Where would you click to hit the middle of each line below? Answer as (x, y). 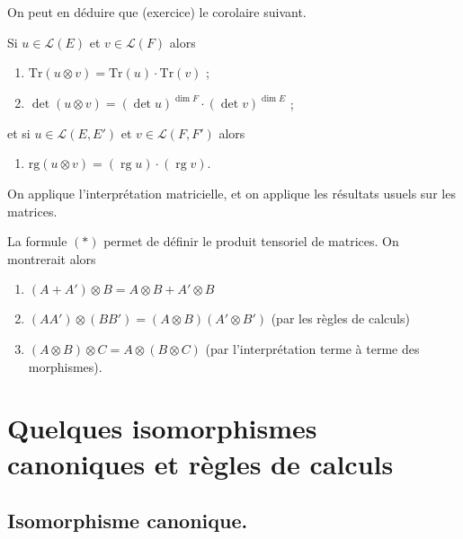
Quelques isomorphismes (162, 428)
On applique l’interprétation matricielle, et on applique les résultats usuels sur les (231, 194)
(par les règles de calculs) (340, 318)
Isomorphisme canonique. (128, 521)
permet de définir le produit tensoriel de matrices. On (251, 241)
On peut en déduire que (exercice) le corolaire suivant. (157, 12)
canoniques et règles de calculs (200, 463)
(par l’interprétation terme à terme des (312, 349)
